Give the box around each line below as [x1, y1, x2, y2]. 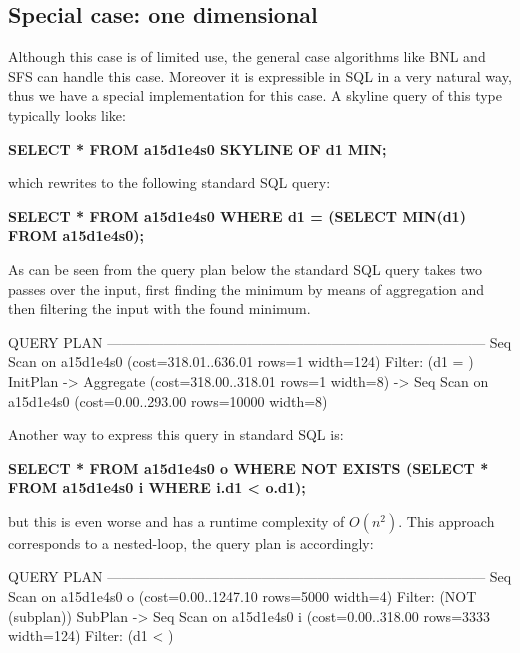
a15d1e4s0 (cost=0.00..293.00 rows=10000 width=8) [8, 390, 328, 411]
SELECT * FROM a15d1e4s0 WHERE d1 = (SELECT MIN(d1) [8, 205, 466, 226]
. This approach [398, 510, 495, 531]
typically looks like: [8, 104, 126, 125]
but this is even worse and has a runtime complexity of [8, 510, 345, 531]
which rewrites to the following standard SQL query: [8, 172, 331, 193]
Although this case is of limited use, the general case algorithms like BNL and [8, 46, 486, 67]
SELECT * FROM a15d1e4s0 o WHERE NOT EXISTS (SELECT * [8, 457, 489, 478]
